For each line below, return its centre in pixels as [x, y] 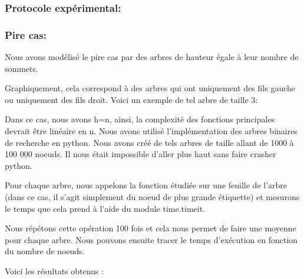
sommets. [22, 68]
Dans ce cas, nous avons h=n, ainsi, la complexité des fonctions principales [140, 119]
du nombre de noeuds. [45, 251]
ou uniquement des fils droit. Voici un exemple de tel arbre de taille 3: [131, 99]
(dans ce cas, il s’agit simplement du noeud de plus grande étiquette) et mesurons [152, 197]
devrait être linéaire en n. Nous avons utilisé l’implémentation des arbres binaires [151, 131]
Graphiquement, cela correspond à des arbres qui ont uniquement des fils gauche [150, 88]
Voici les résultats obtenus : [54, 270]
